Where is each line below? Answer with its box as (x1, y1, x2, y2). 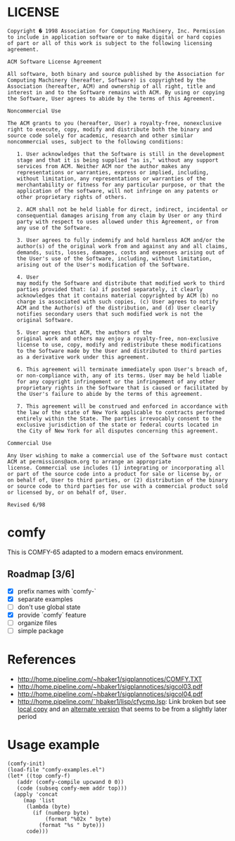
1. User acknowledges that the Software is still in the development (16, 150, 225, 158)
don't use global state (17, 603, 81, 611)
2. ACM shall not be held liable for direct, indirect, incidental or (16, 205, 229, 213)
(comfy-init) (7, 760, 46, 767)
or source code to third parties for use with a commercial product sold (7, 482, 229, 489)
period (17, 712, 37, 721)
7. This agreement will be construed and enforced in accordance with (16, 402, 229, 410)
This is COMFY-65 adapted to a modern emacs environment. (7, 548, 184, 556)
